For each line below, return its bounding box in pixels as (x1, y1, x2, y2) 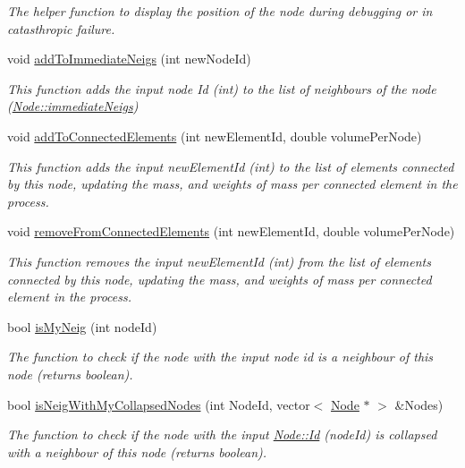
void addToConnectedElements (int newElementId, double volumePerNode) (7, 126, 422, 145)
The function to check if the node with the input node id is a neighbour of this (7, 347, 434, 366)
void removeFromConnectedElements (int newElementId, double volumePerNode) (7, 222, 455, 241)
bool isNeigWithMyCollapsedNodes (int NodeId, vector (7, 395, 310, 413)
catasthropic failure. (7, 19, 115, 38)
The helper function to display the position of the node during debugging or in (7, 2, 433, 20)
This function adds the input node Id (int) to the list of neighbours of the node (7, 79, 436, 98)
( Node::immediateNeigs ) (7, 97, 139, 115)
